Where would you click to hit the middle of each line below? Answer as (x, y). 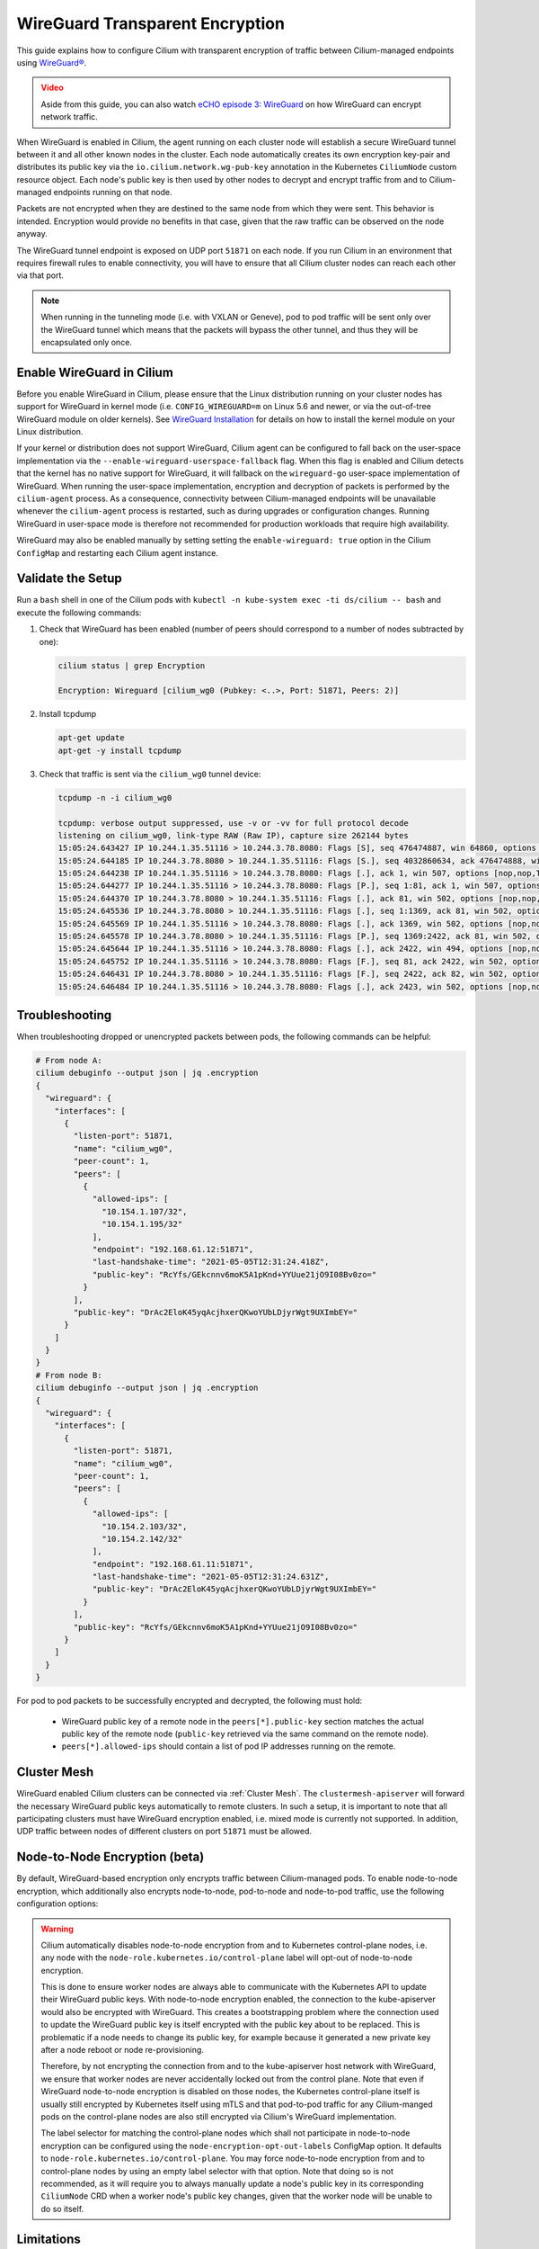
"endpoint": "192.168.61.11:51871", (173, 1564)
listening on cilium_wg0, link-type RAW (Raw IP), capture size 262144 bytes (233, 835)
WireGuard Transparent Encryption (150, 23)
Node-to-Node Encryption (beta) (110, 1857)
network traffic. (69, 117)
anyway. (32, 234)
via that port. (40, 275)
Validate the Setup (69, 579)
